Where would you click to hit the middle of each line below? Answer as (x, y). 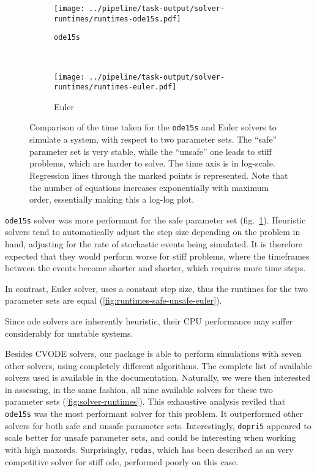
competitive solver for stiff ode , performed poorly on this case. (122, 461)
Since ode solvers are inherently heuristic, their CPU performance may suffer (149, 320)
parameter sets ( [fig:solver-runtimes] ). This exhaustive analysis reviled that (145, 401)
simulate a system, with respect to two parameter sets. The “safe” (153, 139)
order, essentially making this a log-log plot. (112, 199)
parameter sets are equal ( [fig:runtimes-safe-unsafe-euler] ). (114, 300)
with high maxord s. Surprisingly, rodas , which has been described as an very (149, 449)
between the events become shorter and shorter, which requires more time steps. (155, 268)
